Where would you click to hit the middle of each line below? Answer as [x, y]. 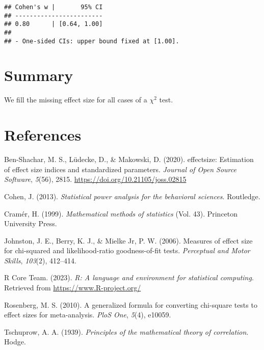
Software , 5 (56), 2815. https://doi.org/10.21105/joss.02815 [95, 179]
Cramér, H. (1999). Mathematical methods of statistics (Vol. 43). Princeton [121, 213]
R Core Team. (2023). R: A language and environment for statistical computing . [129, 277]
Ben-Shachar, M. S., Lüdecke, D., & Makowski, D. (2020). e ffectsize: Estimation [129, 159]
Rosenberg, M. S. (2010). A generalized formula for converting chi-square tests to [131, 304]
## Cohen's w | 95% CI [54, 7]
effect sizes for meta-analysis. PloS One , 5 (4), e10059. [88, 315]
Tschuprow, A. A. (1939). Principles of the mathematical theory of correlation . [126, 331]
